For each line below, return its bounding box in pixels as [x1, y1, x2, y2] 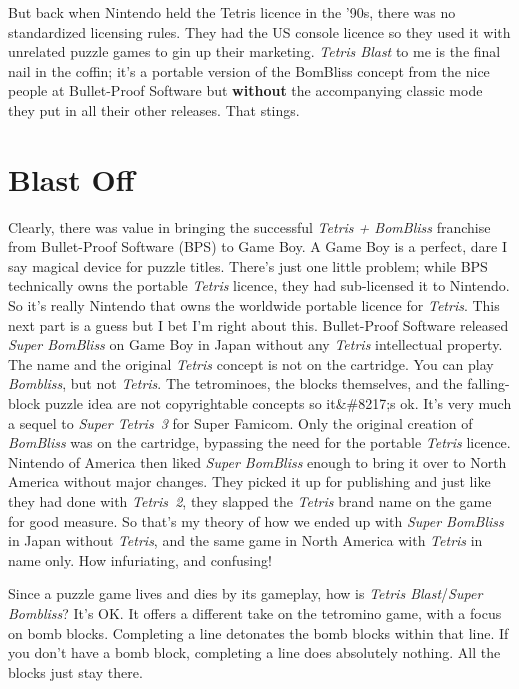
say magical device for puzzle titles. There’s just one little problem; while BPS [8, 255, 488, 276]
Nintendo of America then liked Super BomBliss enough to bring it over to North [8, 451, 507, 472]
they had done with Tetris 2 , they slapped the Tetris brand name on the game [8, 491, 492, 511]
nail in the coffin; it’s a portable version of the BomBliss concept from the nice [8, 60, 490, 81]
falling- [467, 373, 510, 394]
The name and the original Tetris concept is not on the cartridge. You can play [8, 353, 494, 374]
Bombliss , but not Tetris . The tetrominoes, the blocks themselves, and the [8, 373, 463, 394]
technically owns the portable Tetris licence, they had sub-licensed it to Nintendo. [8, 275, 510, 296]
